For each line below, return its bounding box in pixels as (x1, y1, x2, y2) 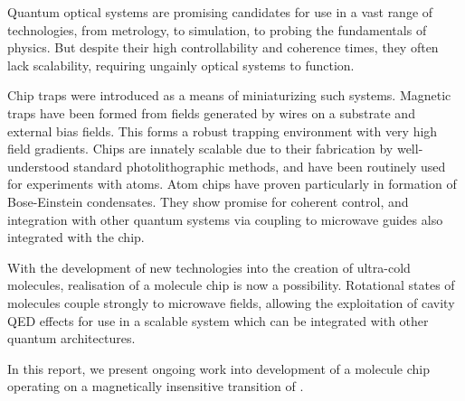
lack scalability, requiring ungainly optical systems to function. (7, 55, 355, 74)
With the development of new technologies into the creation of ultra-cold (7, 257, 411, 276)
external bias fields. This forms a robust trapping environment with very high (7, 121, 438, 140)
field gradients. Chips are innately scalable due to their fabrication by (7, 139, 394, 158)
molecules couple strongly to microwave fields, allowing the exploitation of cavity (7, 293, 455, 312)
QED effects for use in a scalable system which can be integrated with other (7, 311, 429, 330)
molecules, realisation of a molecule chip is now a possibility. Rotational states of (7, 275, 455, 294)
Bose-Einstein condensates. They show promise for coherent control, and (7, 191, 409, 210)
